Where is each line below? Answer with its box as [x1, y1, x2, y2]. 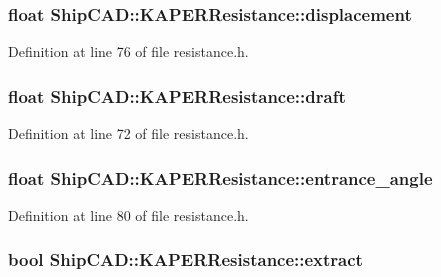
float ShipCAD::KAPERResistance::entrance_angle [8, 165, 433, 190]
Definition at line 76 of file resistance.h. [8, 41, 249, 62]
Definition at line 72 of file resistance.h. [8, 123, 249, 144]
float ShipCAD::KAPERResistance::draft [8, 83, 346, 108]
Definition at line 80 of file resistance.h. [8, 204, 249, 225]
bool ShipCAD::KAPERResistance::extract [8, 247, 363, 272]
